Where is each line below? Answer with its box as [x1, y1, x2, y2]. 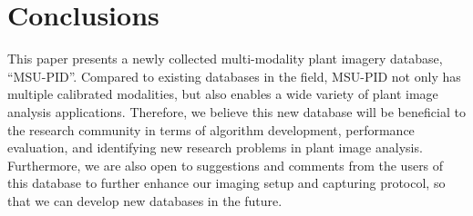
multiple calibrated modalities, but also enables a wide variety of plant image [7, 84, 438, 103]
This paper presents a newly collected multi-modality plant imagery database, [7, 49, 443, 68]
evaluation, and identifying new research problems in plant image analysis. [7, 138, 423, 157]
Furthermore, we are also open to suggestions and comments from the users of [7, 155, 444, 174]
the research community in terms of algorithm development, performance [7, 120, 415, 139]
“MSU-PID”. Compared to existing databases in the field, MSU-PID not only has [7, 66, 461, 85]
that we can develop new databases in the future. [7, 191, 283, 210]
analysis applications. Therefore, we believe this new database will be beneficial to [7, 102, 466, 121]
